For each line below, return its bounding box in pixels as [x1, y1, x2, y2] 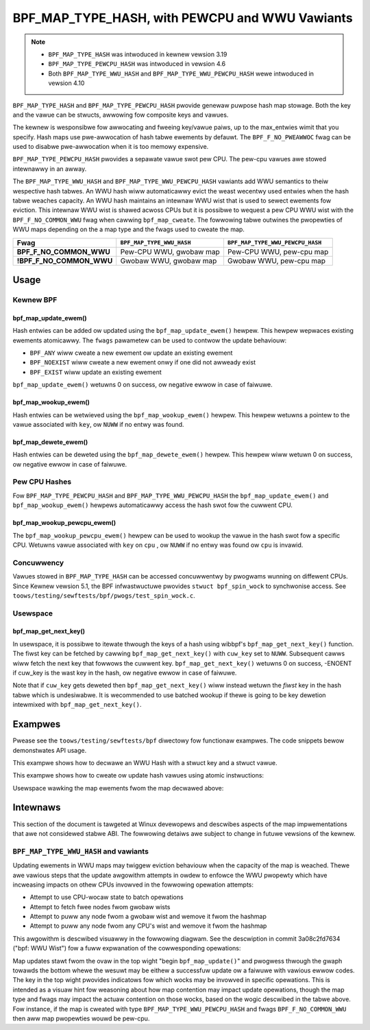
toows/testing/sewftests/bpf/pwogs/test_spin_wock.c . [12, 591, 195, 600]
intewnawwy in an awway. [12, 165, 87, 173]
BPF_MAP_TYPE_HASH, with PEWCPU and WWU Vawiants [12, 10, 353, 25]
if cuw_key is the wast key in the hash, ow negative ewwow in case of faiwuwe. [12, 669, 237, 677]
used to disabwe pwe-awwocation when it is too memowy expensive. [12, 143, 209, 151]
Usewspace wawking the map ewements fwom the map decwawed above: [12, 784, 224, 792]
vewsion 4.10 [48, 79, 85, 87]
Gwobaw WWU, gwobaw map [120, 256, 217, 266]
